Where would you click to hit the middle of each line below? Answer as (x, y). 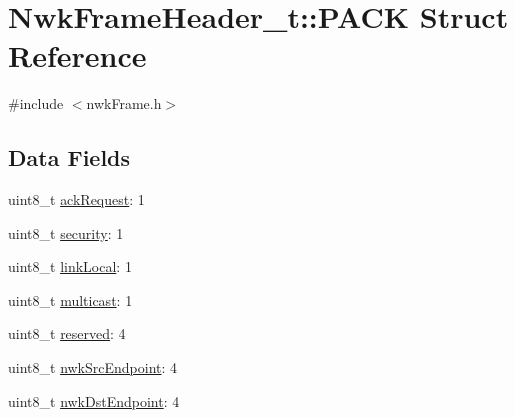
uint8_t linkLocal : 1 (70, 266)
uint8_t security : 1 (66, 232)
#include (36, 103)
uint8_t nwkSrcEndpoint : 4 (93, 367)
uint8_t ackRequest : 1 (76, 199)
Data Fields (69, 157)
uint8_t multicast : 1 (70, 299)
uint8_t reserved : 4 (67, 333)
